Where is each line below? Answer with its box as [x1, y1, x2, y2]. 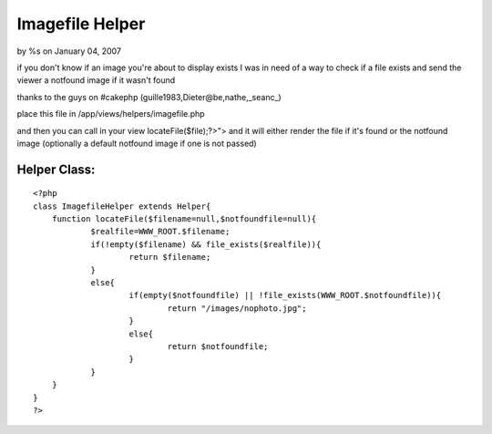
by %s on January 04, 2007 [16, 46, 122, 57]
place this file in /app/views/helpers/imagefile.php [16, 108, 205, 119]
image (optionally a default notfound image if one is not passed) [16, 138, 257, 149]
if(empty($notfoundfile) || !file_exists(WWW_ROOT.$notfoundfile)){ [128, 290, 442, 301]
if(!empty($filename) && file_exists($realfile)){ [90, 239, 322, 250]
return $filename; [128, 252, 211, 263]
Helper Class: [16, 161, 96, 177]
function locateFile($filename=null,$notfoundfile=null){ [51, 214, 317, 224]
